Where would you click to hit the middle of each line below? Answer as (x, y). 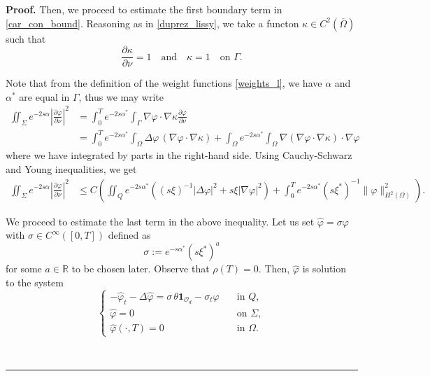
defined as (129, 235)
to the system (35, 282)
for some (24, 269)
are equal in (44, 96)
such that (26, 38)
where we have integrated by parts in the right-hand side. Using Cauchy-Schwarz (179, 155)
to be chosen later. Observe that (141, 269)
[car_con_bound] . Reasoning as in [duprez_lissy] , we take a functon (152, 23)
